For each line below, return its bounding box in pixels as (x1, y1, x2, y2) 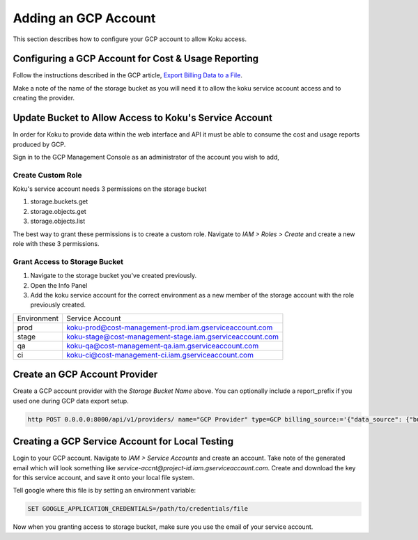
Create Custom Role (13, 170, 83, 180)
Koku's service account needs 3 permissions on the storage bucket (13, 185, 207, 193)
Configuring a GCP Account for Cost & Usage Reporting (13, 53, 259, 65)
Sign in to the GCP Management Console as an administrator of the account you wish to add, (13, 153, 280, 161)
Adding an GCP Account (13, 10, 156, 26)
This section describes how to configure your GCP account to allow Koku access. (13, 35, 247, 43)
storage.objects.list (30, 217, 86, 226)
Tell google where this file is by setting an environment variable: (13, 486, 196, 495)
